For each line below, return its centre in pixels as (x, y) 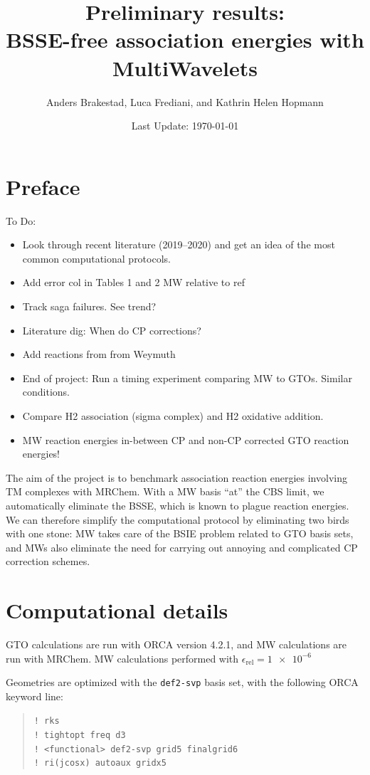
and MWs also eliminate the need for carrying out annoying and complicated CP (182, 547)
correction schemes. (48, 561)
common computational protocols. (96, 258)
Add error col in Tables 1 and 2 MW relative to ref (133, 282)
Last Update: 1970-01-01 (185, 126)
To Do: (21, 220)
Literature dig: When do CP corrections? (112, 330)
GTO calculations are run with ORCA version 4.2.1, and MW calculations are (176, 644)
